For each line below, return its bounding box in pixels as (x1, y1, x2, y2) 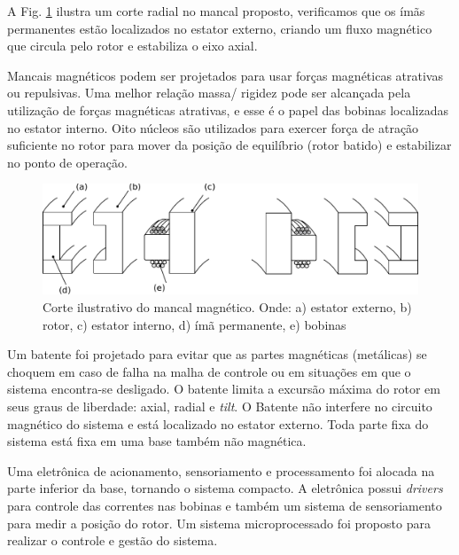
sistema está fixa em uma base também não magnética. (7, 432, 307, 450)
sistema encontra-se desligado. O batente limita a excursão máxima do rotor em (7, 379, 440, 398)
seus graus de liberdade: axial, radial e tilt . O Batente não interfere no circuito (7, 396, 432, 415)
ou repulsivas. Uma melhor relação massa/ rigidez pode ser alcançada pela (7, 83, 411, 102)
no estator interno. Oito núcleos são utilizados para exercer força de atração (7, 118, 419, 137)
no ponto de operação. (7, 152, 128, 171)
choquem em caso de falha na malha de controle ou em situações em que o (7, 362, 411, 380)
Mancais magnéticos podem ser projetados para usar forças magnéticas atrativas (7, 66, 443, 84)
